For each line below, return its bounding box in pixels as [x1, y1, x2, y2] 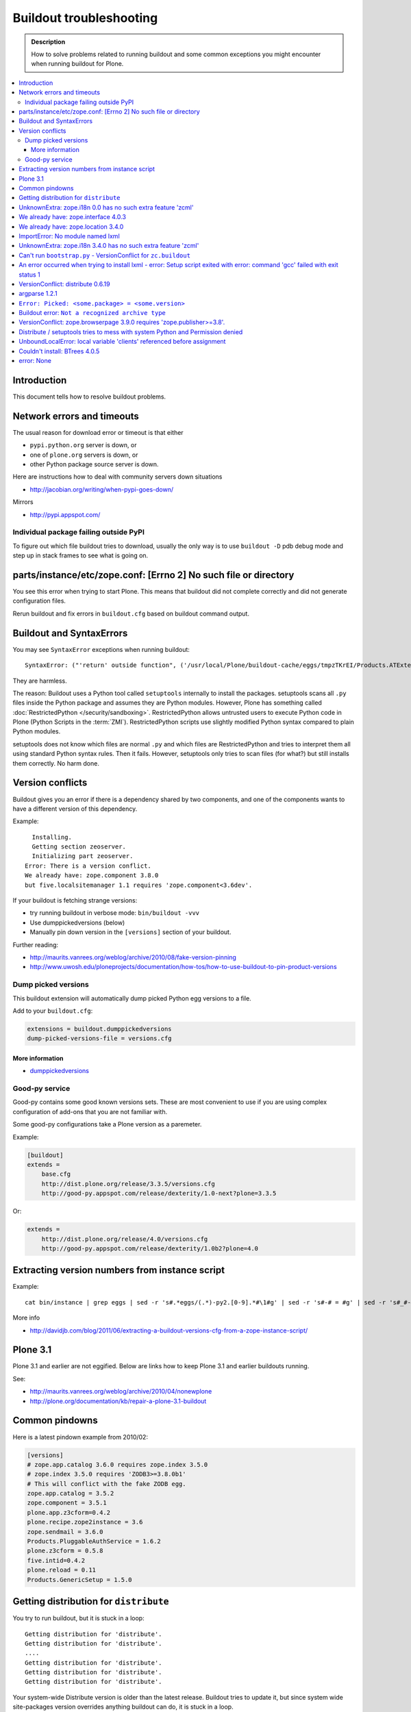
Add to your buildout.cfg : [12, 1007, 93, 1015]
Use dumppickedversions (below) [29, 918, 125, 927]
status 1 [18, 270, 40, 279]
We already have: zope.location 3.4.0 [18, 223, 124, 231]
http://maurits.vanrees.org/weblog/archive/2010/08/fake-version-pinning [29, 953, 236, 961]
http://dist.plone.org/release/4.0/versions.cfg [41, 1235, 208, 1243]
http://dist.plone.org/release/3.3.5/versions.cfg [41, 1180, 215, 1187]
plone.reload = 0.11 [27, 1566, 96, 1574]
